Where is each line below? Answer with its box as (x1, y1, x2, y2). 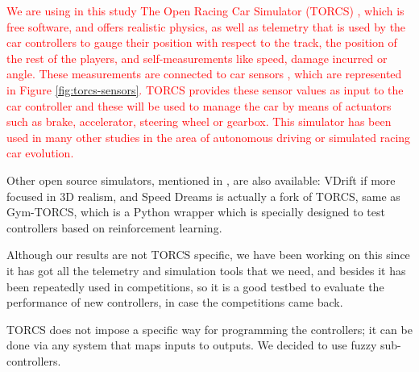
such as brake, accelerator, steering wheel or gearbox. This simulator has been (6, 113, 392, 130)
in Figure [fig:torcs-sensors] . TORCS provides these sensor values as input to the (6, 81, 404, 98)
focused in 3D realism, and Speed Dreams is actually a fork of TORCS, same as (6, 187, 400, 204)
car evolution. (6, 144, 74, 161)
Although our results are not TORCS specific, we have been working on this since (6, 246, 410, 263)
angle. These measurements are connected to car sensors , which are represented (6, 65, 402, 82)
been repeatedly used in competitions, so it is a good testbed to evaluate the (6, 278, 384, 295)
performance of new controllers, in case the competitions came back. (6, 294, 343, 311)
